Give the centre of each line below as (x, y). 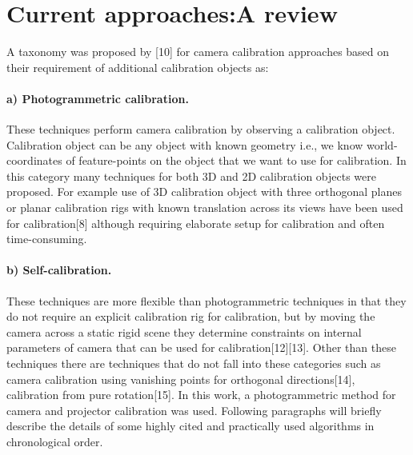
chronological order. (55, 441)
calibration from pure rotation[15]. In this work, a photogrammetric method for (201, 395)
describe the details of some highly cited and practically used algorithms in (190, 426)
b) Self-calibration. (59, 270)
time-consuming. (47, 239)
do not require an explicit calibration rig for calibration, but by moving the (191, 316)
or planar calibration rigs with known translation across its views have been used (205, 208)
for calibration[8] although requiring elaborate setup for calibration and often (196, 223)
